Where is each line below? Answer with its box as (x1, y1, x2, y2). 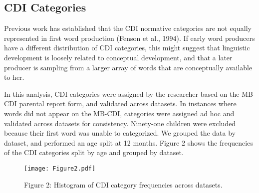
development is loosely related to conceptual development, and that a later (4, 52, 233, 62)
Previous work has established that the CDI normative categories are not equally (4, 23, 252, 33)
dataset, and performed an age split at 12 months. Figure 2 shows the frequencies (4, 137, 253, 148)
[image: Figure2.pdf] (24, 165, 96, 172)
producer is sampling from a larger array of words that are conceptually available (4, 62, 253, 72)
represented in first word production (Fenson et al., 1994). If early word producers (4, 32, 255, 43)
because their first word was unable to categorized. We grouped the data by (4, 128, 236, 138)
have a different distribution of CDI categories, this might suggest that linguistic (4, 42, 250, 53)
